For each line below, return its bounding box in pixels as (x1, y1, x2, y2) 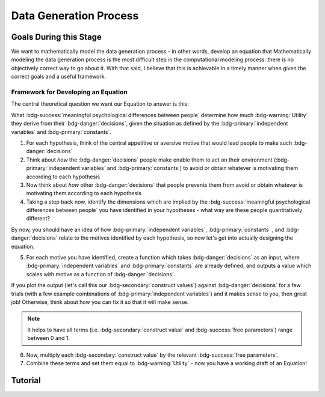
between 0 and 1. (27, 335, 70, 342)
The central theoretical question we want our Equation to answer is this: (11, 100, 190, 108)
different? (26, 215, 51, 222)
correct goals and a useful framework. (11, 73, 107, 80)
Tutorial (11, 375, 42, 386)
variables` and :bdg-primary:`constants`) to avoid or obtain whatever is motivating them (81, 165, 299, 172)
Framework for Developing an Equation (11, 88, 128, 96)
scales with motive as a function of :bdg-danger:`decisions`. (26, 270, 176, 277)
